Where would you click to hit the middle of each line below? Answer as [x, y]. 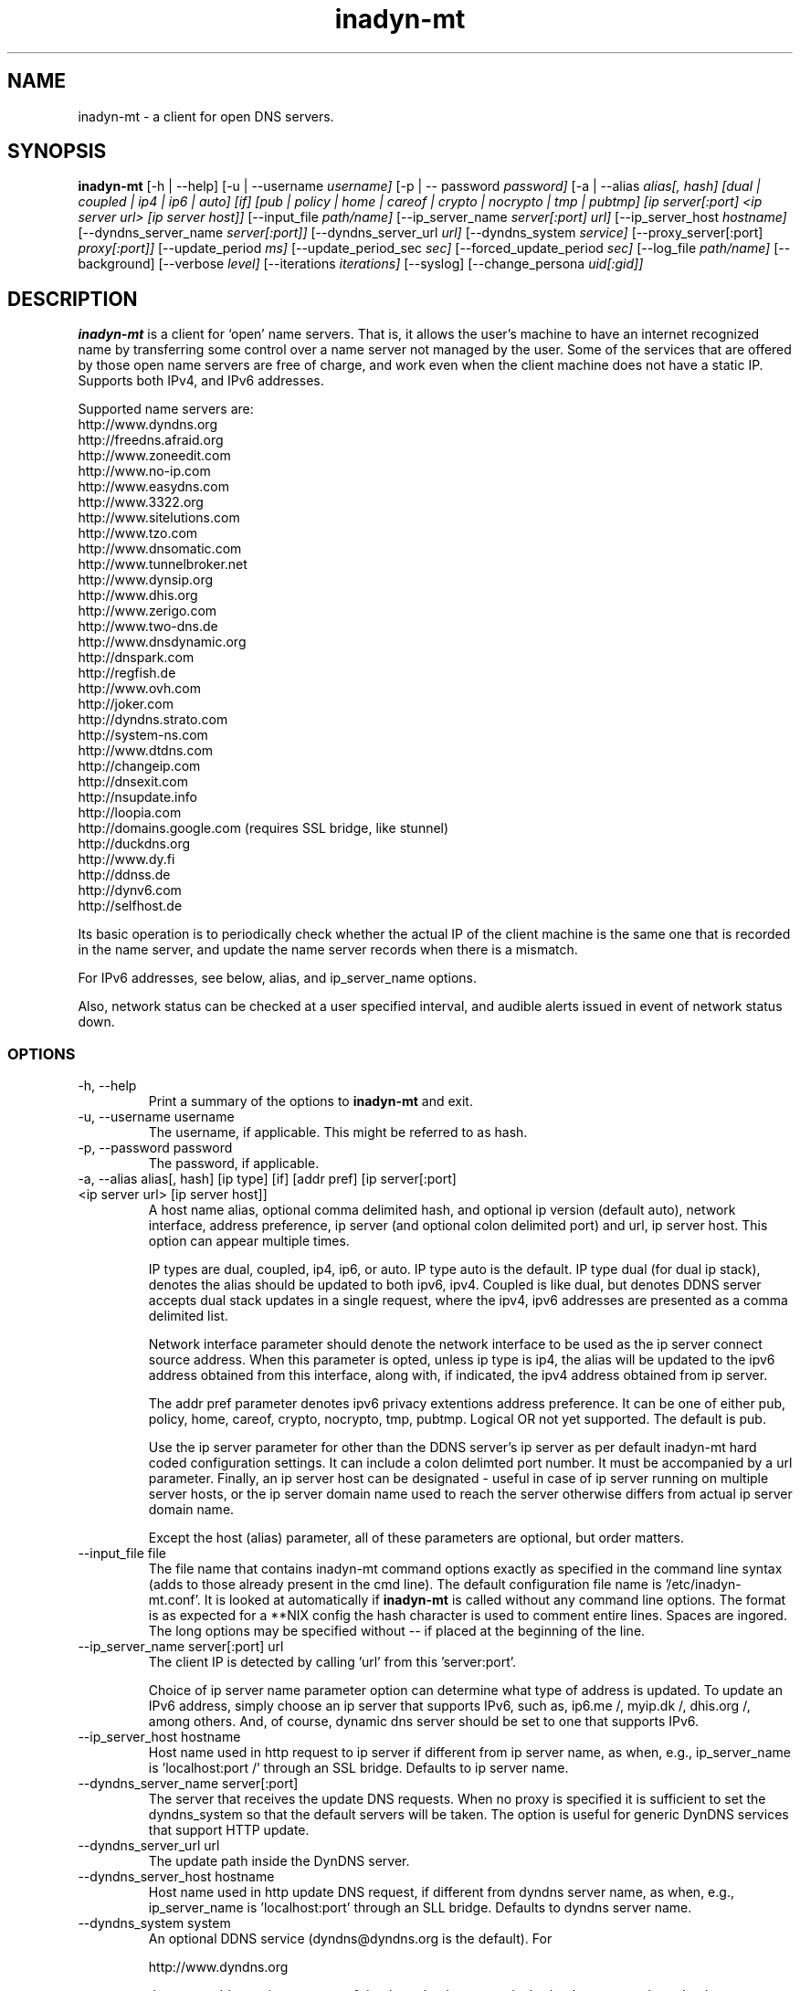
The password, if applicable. [234, 1164]
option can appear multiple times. [249, 1241]
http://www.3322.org [141, 502]
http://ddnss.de [124, 875]
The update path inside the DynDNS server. [279, 1861]
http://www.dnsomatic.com [160, 549]
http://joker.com [126, 704]
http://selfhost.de [130, 906]
